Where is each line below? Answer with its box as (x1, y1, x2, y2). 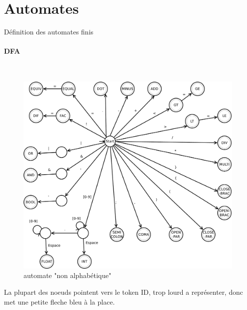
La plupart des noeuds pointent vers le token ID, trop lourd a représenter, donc (4, 286, 243, 297)
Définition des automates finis (4, 27, 94, 37)
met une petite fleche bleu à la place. (4, 296, 115, 307)
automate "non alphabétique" (24, 270, 111, 280)
